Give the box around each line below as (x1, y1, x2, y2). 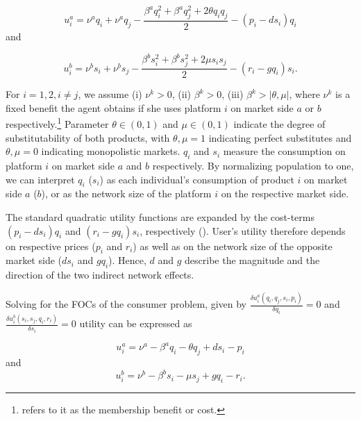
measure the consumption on (223, 144, 346, 158)
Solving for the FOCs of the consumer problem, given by (6, 297, 246, 311)
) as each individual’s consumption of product (99, 172, 294, 186)
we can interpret (6, 172, 75, 186)
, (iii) (221, 87, 244, 101)
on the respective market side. (221, 186, 349, 201)
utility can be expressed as (79, 316, 192, 331)
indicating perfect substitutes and (208, 130, 352, 145)
